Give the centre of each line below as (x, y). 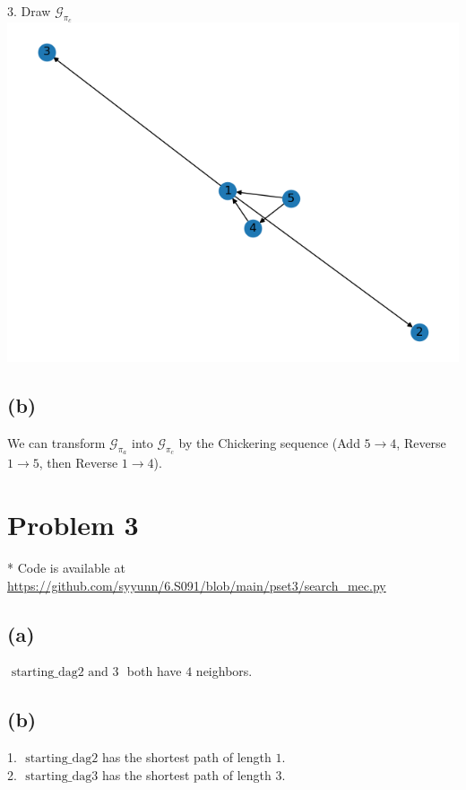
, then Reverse (78, 463)
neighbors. (224, 671)
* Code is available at (66, 567)
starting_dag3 (62, 776)
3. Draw (29, 11)
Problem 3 (73, 524)
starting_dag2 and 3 (65, 673)
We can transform (56, 443)
